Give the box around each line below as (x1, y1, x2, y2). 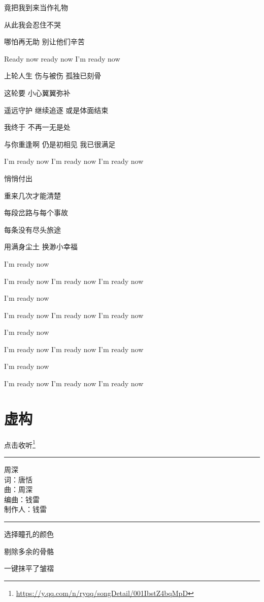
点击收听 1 (4, 438, 36, 450)
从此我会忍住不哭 (4, 19, 61, 30)
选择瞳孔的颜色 (4, 529, 54, 539)
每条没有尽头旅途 (4, 224, 61, 235)
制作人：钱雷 (4, 504, 47, 514)
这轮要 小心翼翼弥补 (4, 87, 71, 98)
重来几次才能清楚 (4, 190, 61, 200)
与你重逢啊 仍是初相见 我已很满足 (4, 138, 116, 149)
